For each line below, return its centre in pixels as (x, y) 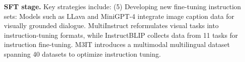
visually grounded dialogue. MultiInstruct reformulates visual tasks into (111, 25)
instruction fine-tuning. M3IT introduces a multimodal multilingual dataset (117, 44)
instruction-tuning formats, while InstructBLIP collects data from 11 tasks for (121, 35)
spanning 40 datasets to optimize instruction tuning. (82, 54)
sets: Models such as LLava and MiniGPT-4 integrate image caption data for (119, 16)
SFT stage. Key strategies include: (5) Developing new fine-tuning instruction (122, 6)
